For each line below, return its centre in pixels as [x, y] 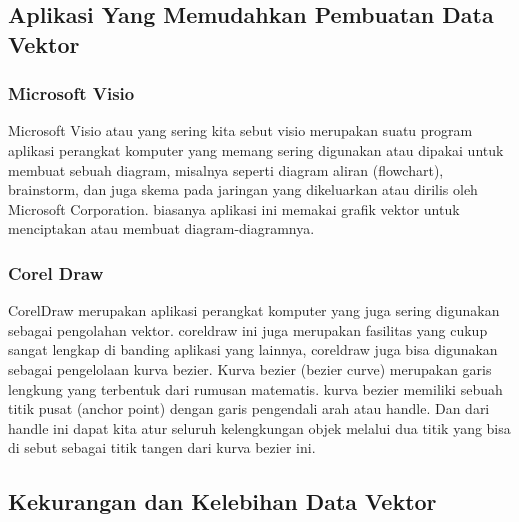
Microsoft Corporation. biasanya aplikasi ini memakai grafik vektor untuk [234, 208]
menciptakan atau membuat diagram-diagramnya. [161, 228]
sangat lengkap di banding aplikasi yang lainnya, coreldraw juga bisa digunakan [253, 349]
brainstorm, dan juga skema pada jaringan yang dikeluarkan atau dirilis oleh [243, 189]
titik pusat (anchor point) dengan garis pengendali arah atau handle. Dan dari [249, 408]
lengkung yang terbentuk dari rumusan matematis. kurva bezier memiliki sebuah [255, 388]
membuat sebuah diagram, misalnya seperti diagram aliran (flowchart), [226, 169]
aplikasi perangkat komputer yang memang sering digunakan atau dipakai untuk [256, 149]
